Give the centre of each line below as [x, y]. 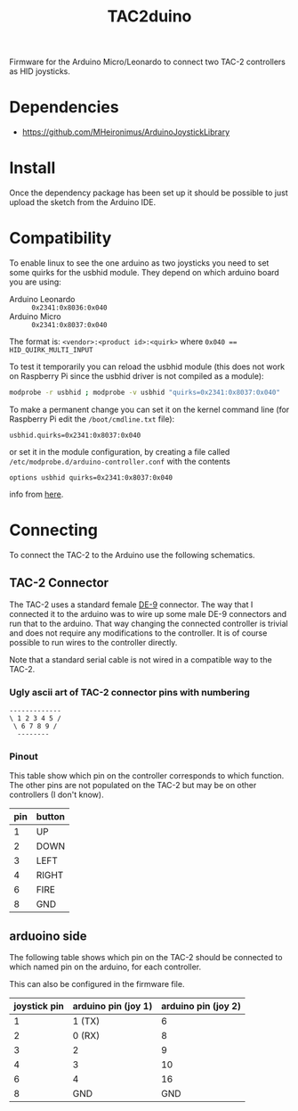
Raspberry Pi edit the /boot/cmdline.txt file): [92, 419]
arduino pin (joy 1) [113, 1007]
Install [32, 168]
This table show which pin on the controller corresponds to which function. [147, 776]
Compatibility [60, 239]
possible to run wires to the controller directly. [93, 642]
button [50, 817]
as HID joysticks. [40, 71]
